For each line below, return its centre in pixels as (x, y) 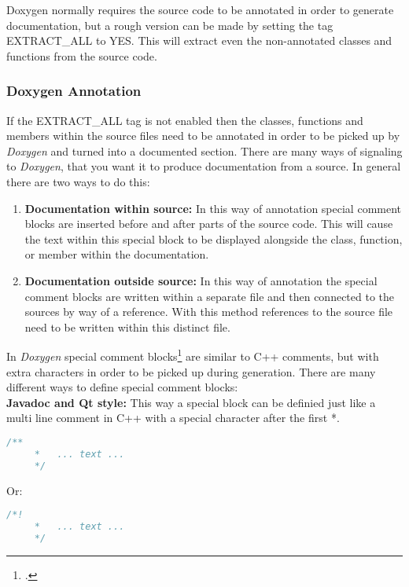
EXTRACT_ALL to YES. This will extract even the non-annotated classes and (199, 40)
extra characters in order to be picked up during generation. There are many (191, 371)
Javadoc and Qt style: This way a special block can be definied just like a (191, 402)
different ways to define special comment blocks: (122, 387)
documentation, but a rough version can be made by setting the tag (170, 25)
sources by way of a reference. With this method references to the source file (209, 312)
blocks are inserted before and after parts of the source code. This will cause (209, 224)
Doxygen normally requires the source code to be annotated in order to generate (200, 9)
